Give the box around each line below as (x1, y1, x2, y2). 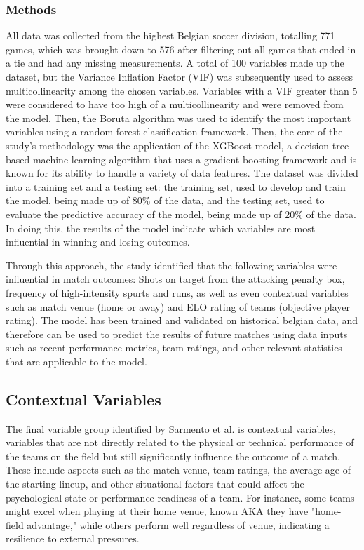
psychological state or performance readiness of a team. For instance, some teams (6, 490, 355, 504)
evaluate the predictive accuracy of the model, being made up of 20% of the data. (6, 206, 356, 221)
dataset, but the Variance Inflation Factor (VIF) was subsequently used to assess (6, 69, 353, 83)
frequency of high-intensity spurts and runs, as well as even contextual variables (6, 285, 349, 300)
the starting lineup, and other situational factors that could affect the (6, 476, 304, 491)
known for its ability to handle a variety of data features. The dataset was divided (6, 166, 358, 180)
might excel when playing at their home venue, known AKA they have (6, 504, 309, 518)
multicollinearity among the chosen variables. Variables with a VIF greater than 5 (6, 83, 358, 98)
